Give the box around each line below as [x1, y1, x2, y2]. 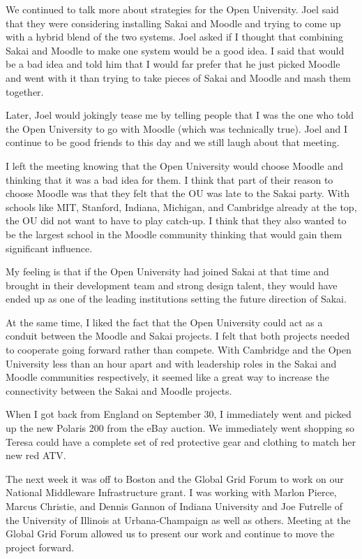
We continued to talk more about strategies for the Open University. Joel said [6, 2, 339, 16]
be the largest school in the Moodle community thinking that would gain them [6, 226, 342, 241]
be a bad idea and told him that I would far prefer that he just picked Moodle [6, 57, 340, 71]
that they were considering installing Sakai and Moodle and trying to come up [6, 15, 341, 30]
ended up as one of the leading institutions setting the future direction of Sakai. [6, 291, 347, 306]
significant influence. [6, 240, 93, 255]
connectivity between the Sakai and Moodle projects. [6, 383, 232, 398]
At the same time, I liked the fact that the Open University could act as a [6, 314, 323, 329]
